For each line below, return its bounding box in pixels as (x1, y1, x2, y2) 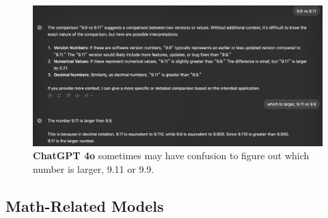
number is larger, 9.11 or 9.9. (33, 161, 154, 176)
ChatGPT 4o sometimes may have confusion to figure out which (33, 148, 310, 163)
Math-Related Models (5, 195, 164, 216)
